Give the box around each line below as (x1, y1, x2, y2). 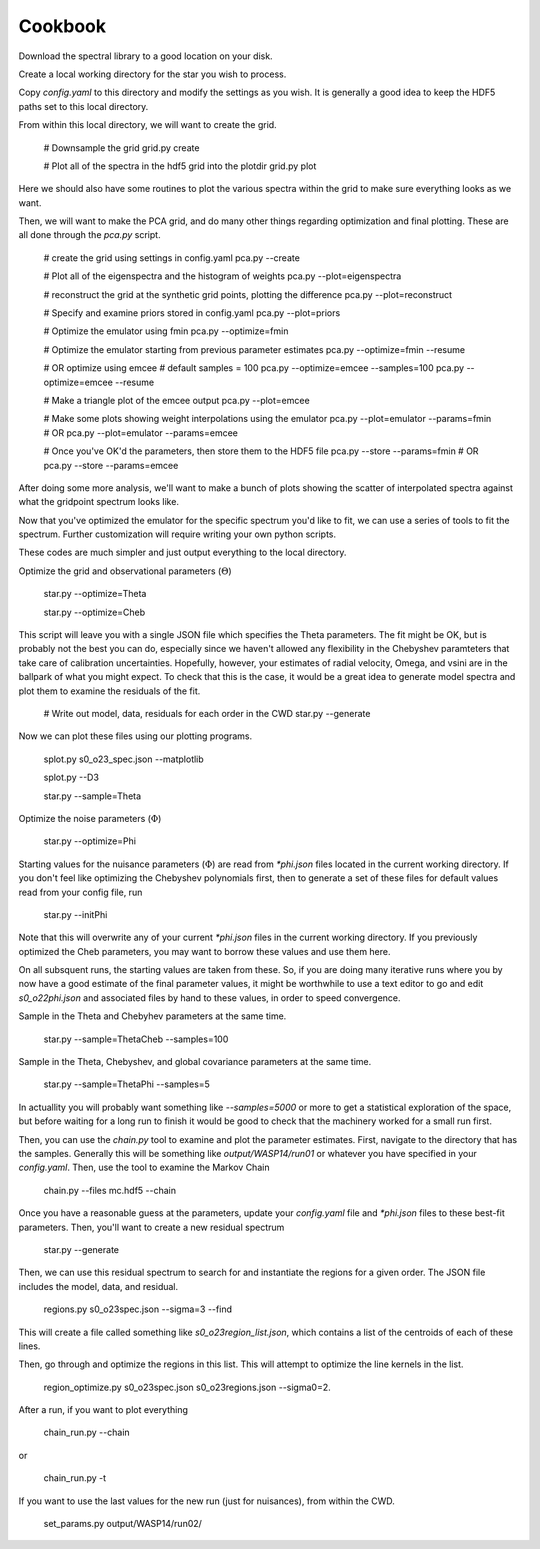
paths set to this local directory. (18, 100, 149, 112)
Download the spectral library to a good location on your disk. (18, 50, 274, 62)
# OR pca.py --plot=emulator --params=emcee (43, 426, 239, 439)
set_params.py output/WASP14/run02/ (43, 1518, 202, 1530)
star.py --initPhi (43, 908, 108, 920)
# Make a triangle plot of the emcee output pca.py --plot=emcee (43, 394, 310, 406)
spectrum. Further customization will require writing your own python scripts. (18, 528, 337, 540)
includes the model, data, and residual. (18, 1280, 179, 1292)
